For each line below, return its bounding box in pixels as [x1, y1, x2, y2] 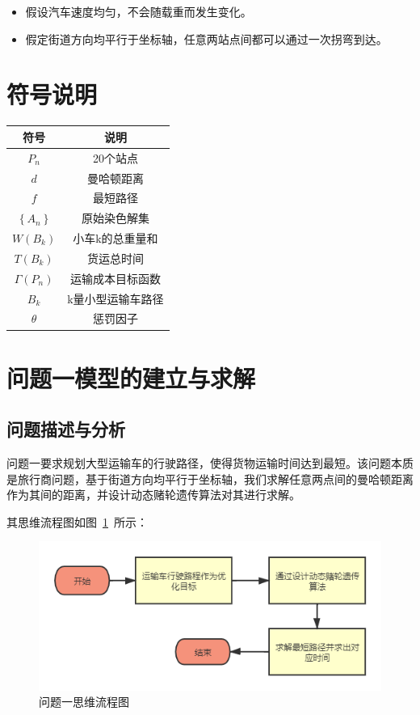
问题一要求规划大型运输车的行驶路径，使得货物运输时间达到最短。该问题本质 [6, 455, 414, 472]
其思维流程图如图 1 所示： [6, 513, 148, 530]
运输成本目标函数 [69, 269, 161, 286]
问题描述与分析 [6, 417, 125, 442]
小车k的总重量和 [73, 230, 158, 247]
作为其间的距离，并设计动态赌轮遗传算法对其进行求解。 [6, 486, 300, 503]
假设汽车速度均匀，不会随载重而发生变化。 [25, 3, 252, 19]
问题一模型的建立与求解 [6, 361, 256, 394]
